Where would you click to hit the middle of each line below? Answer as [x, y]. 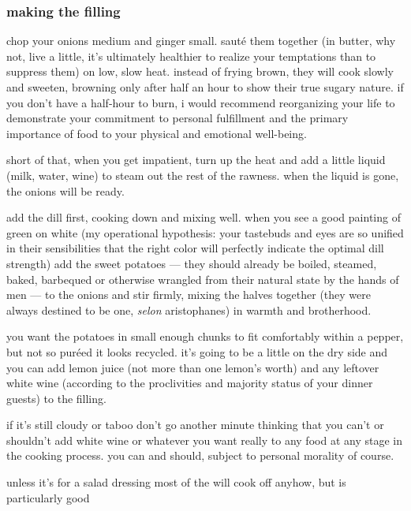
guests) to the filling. [56, 398]
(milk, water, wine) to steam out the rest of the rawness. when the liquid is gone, [203, 175]
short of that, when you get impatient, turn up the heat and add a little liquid [196, 160]
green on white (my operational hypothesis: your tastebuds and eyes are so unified [205, 232]
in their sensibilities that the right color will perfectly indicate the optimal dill [195, 248]
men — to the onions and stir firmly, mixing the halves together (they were [189, 295]
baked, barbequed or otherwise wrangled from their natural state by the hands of [203, 279]
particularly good [48, 497]
